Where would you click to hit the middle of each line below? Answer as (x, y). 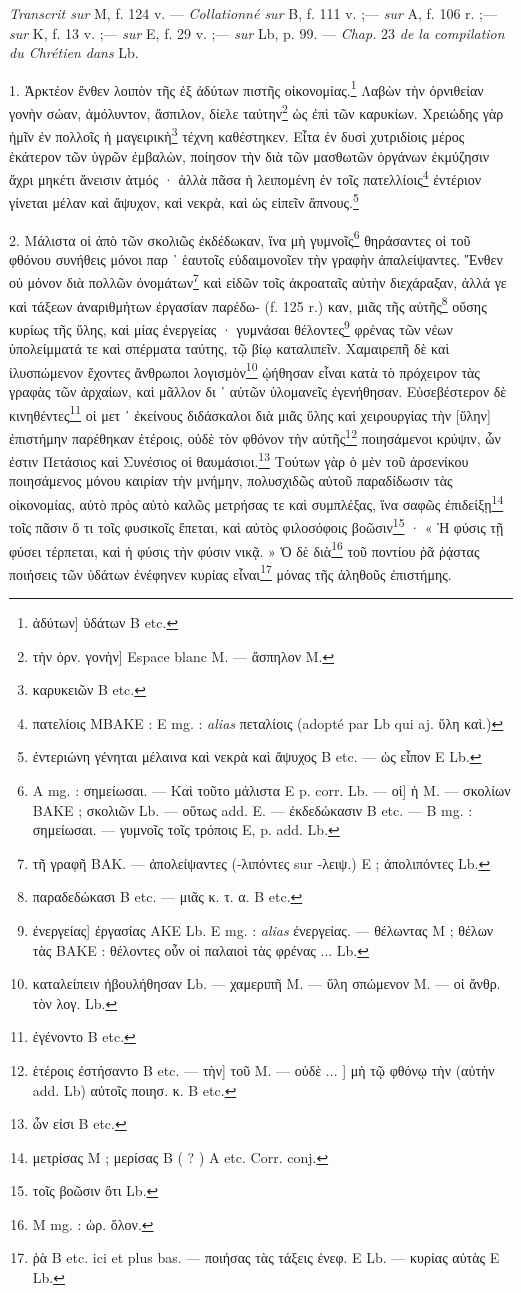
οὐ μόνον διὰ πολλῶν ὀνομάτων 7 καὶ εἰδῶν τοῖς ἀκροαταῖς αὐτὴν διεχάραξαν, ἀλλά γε (258, 281)
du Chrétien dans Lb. (74, 52)
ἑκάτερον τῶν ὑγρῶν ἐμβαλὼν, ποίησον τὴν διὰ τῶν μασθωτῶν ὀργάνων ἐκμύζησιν (249, 155)
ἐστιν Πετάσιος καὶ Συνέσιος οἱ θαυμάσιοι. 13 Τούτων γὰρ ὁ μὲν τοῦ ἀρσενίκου (239, 459)
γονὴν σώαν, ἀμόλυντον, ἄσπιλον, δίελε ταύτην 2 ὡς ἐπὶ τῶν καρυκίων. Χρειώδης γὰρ (256, 111)
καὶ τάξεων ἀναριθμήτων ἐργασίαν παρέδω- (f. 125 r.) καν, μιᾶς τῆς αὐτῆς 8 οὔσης (248, 304)
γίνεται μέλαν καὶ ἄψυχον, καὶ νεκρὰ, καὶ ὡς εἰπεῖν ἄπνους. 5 (184, 201)
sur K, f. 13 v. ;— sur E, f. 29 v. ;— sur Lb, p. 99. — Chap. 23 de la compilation (257, 32)
